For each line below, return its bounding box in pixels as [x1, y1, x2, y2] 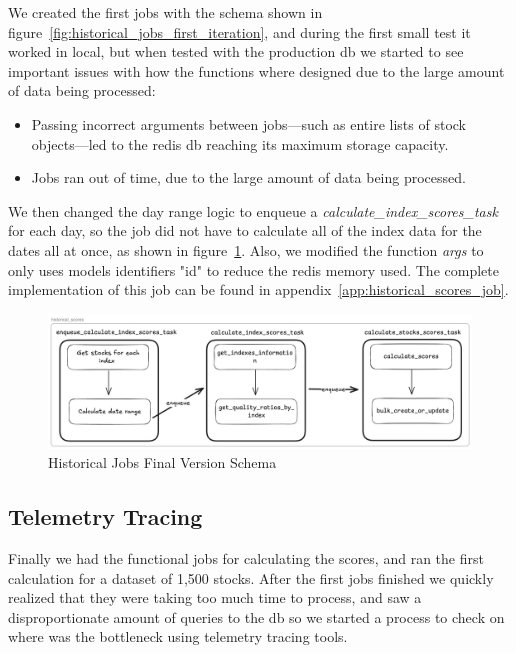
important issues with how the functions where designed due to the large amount [8, 60, 505, 81]
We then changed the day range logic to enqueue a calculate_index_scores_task [8, 200, 498, 221]
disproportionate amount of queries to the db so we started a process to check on [8, 606, 505, 627]
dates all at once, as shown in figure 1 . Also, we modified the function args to [8, 239, 484, 260]
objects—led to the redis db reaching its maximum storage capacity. [31, 133, 449, 154]
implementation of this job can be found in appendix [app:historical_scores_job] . [8, 279, 509, 300]
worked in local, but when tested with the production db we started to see [8, 41, 464, 62]
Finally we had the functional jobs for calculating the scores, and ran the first [8, 548, 484, 569]
